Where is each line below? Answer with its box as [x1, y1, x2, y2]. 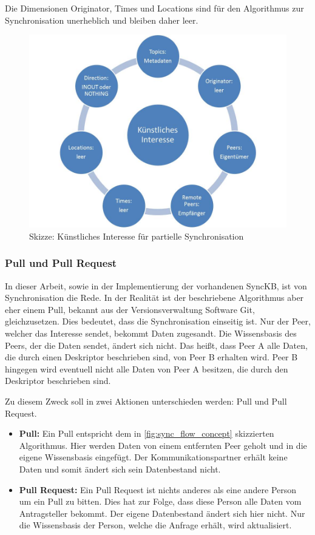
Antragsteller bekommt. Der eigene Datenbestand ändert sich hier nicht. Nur [19, 506, 305, 519]
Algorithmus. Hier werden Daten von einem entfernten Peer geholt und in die [19, 439, 307, 451]
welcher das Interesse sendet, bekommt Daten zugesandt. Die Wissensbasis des [5, 326, 297, 339]
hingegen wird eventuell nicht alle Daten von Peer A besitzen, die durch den [5, 362, 288, 375]
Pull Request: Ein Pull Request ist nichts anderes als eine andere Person [19, 483, 297, 496]
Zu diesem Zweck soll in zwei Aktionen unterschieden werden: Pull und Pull [5, 394, 287, 407]
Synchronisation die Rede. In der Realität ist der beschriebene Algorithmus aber [5, 291, 304, 304]
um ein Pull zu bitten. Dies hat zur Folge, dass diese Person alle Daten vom [19, 495, 302, 508]
